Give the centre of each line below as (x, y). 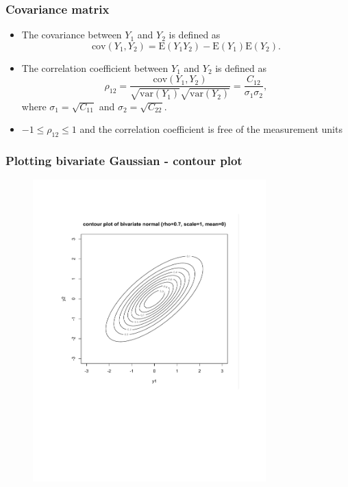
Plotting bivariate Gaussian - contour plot (124, 161)
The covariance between (72, 35)
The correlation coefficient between (95, 67)
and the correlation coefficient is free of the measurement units (211, 129)
